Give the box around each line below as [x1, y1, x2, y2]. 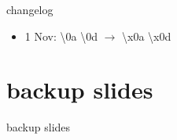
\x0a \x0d [122, 27, 171, 44]
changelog [6, 2, 53, 17]
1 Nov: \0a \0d [24, 27, 98, 44]
